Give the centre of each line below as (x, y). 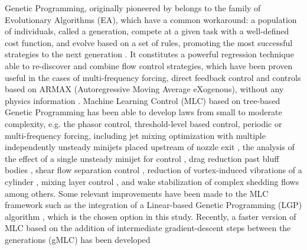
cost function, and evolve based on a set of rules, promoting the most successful (149, 42)
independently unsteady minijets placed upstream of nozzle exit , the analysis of (150, 147)
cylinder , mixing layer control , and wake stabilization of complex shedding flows (152, 181)
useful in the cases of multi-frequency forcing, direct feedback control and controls (153, 77)
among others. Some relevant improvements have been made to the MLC (137, 193)
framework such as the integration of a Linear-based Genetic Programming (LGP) (153, 205)
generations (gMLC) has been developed (78, 239)
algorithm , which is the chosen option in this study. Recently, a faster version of (151, 216)
